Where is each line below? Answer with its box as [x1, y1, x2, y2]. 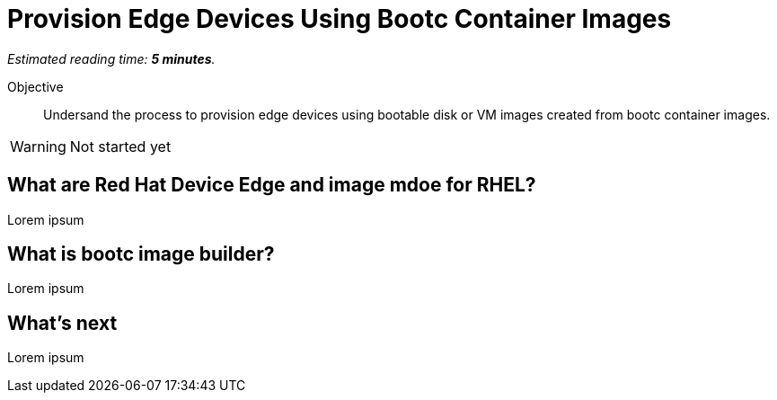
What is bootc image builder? [7, 243, 275, 266]
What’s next [7, 311, 118, 334]
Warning [10, 137, 66, 156]
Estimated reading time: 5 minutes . [7, 50, 216, 67]
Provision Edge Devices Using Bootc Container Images [7, 4, 672, 34]
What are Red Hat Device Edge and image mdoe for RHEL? [7, 173, 536, 197]
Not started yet [69, 137, 172, 156]
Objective [7, 78, 64, 94]
